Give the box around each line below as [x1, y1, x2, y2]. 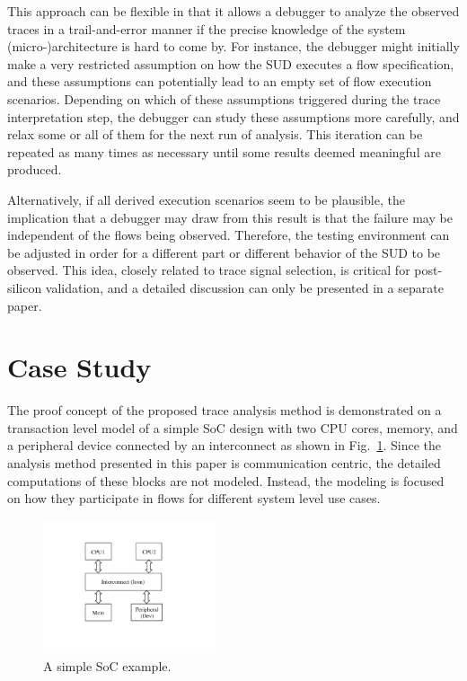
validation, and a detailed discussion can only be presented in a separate [45, 278, 444, 296]
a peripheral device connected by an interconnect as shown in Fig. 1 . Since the [7, 436, 442, 455]
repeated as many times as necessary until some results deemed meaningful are [7, 142, 441, 161]
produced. [7, 160, 62, 179]
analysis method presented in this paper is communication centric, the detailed [7, 454, 441, 472]
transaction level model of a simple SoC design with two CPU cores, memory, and [7, 418, 458, 437]
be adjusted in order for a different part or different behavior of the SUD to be [7, 243, 441, 261]
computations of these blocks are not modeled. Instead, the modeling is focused [7, 471, 445, 490]
